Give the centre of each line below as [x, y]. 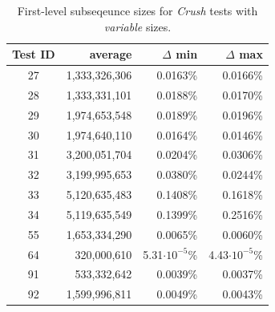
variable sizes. [137, 26]
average [111, 54]
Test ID [34, 54]
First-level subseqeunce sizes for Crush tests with [137, 10]
